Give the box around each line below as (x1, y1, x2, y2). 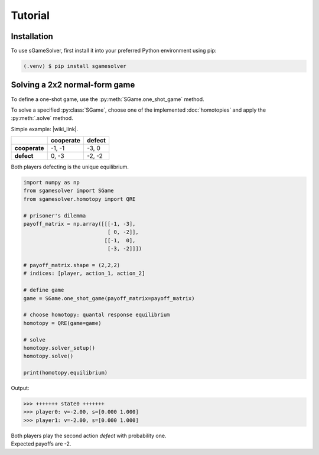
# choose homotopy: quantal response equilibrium (23, 311, 170, 318)
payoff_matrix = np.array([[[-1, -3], (23, 220, 136, 227)
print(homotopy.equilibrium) (23, 369, 108, 376)
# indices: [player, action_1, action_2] (23, 270, 145, 277)
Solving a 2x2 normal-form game (11, 80, 135, 90)
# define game (23, 287, 64, 294)
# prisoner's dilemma (23, 212, 86, 219)
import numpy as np (23, 179, 80, 186)
